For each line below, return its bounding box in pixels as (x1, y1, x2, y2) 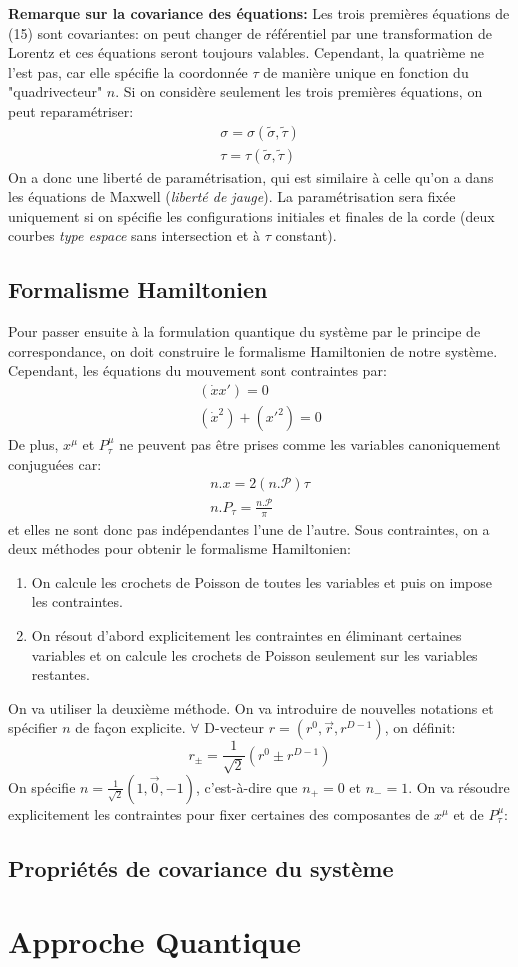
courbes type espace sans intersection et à (8, 225, 260, 246)
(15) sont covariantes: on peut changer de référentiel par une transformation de (8, 22, 492, 43)
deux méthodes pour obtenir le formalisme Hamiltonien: (8, 538, 351, 559)
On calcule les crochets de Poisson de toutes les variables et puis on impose (31, 571, 492, 592)
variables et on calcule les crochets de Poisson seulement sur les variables (31, 644, 478, 665)
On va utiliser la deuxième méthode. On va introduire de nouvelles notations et (8, 697, 494, 718)
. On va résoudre (408, 776, 510, 797)
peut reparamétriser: (8, 100, 134, 121)
